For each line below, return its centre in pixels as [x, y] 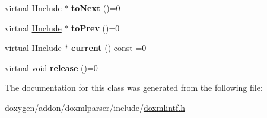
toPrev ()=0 [96, 28]
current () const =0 [109, 48]
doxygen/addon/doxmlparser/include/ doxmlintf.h [95, 107]
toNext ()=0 [96, 8]
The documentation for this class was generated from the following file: [134, 87]
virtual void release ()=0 [51, 67]
